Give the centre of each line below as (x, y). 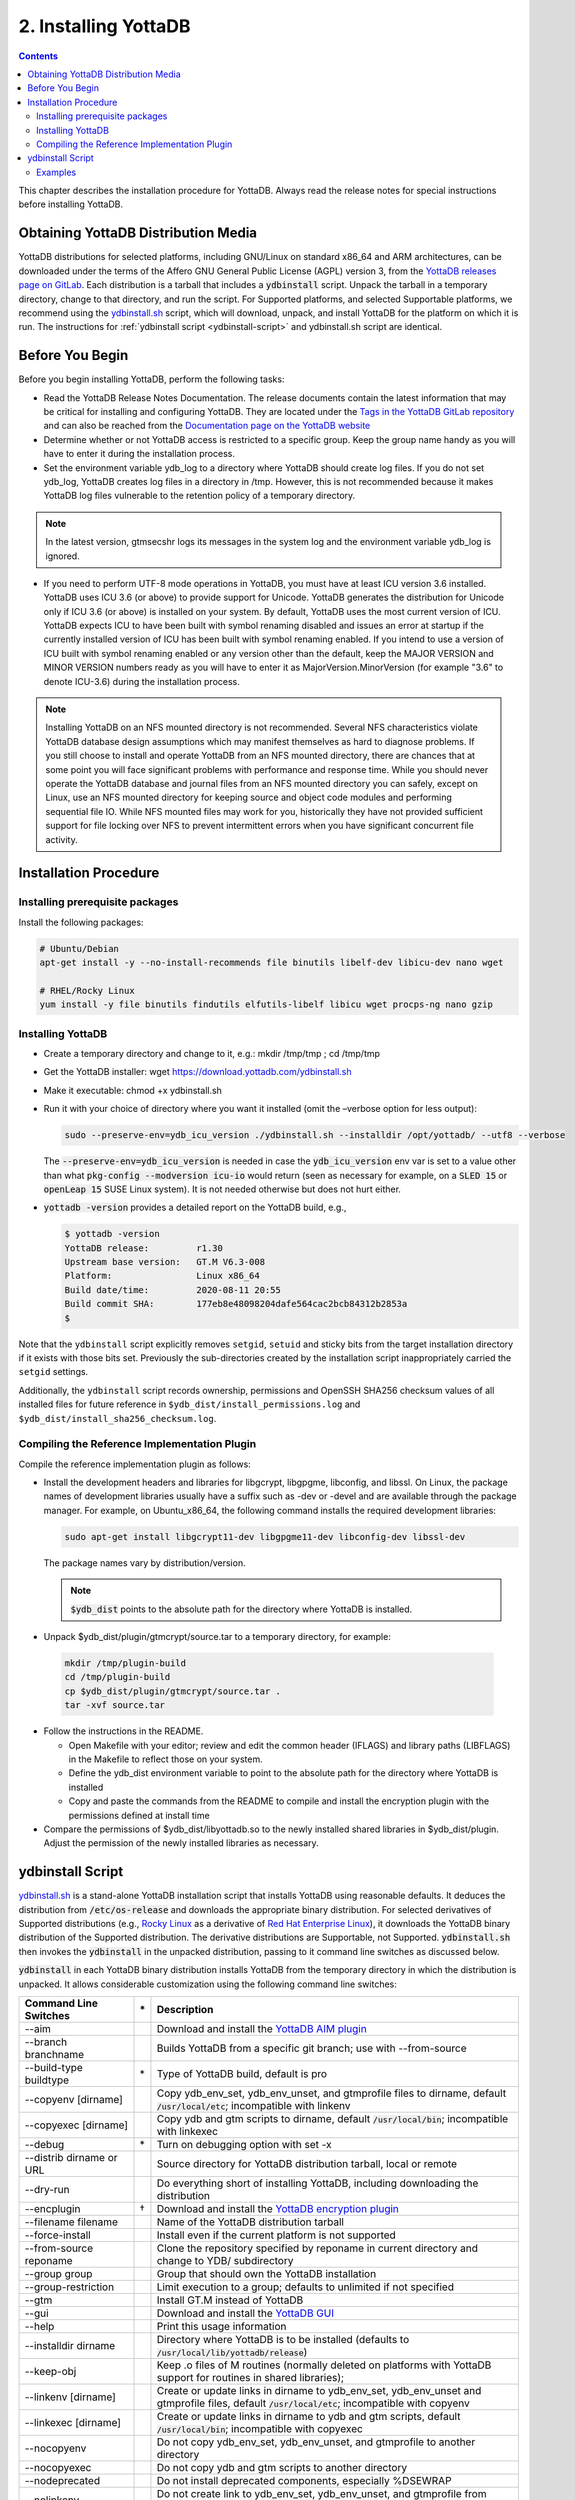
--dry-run (47, 2189)
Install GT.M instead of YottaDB (230, 2300)
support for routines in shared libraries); (250, 2377)
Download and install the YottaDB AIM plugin (261, 2028)
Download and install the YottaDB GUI (245, 2313)
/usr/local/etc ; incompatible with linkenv (253, 2105)
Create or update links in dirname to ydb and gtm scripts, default (308, 2416)
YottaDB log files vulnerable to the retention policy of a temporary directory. (199, 496)
